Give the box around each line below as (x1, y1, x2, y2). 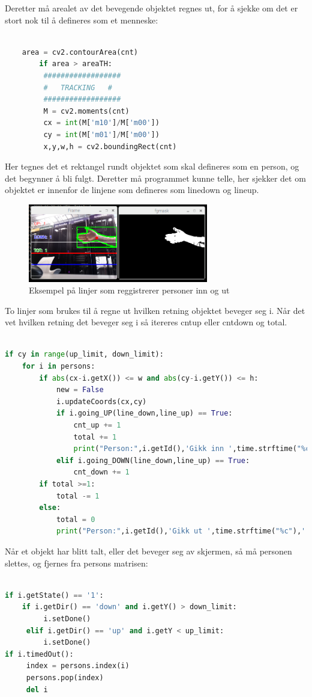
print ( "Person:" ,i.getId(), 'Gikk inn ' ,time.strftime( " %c (73, 444, 310, 453)
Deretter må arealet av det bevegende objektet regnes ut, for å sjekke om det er (5, 2, 298, 14)
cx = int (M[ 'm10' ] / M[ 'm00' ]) (43, 118, 160, 127)
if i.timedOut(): (5, 649, 74, 659)
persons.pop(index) (26, 673, 104, 682)
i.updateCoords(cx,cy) (56, 397, 147, 406)
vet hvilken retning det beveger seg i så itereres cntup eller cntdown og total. (5, 316, 287, 328)
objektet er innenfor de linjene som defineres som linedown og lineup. (5, 183, 259, 196)
